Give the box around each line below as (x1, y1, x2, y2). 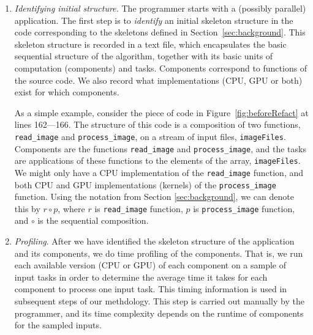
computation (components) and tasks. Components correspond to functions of (14, 61, 307, 74)
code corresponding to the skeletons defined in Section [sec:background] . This (14, 26, 306, 39)
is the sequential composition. (37, 214, 149, 227)
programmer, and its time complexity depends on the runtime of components (14, 306, 304, 319)
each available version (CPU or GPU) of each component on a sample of (14, 259, 287, 271)
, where (58, 202, 85, 215)
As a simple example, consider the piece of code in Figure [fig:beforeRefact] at (14, 106, 309, 119)
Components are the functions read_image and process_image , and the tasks (14, 142, 306, 155)
